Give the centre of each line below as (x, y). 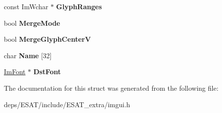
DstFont (47, 72)
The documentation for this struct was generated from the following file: (111, 88)
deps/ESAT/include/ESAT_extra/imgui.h (67, 104)
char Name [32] (28, 55)
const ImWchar (26, 6)
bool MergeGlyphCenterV (48, 39)
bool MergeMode (32, 23)
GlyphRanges (79, 6)
